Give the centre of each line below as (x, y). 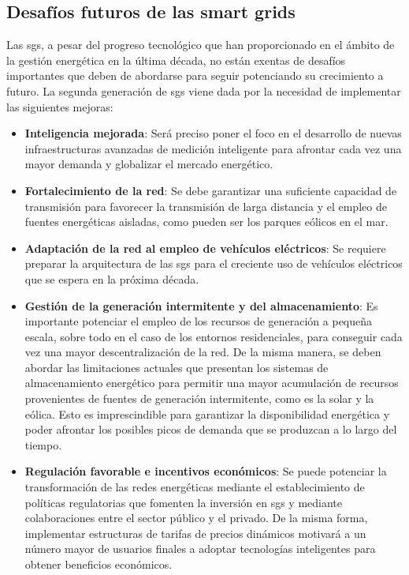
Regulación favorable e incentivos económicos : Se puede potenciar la (206, 471)
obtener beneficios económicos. (99, 564)
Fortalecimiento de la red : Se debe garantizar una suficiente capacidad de (211, 190)
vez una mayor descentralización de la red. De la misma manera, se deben (203, 352)
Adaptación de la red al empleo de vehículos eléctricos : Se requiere (205, 248)
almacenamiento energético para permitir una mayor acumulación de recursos (212, 383)
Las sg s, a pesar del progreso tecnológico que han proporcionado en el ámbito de (201, 45)
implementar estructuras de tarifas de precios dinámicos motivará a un (195, 533)
